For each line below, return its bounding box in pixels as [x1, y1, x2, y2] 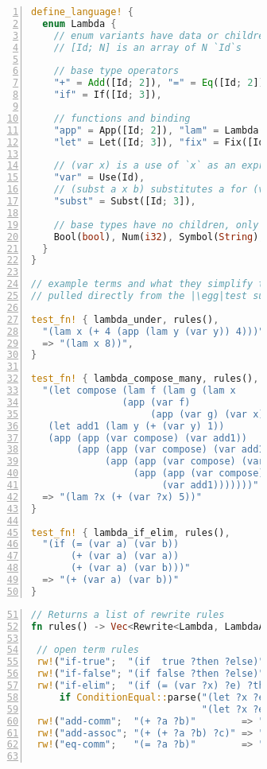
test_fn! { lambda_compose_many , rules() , [31, 373, 259, 385]
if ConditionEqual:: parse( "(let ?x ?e [59, 691, 265, 703]
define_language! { [31, 6, 133, 17]
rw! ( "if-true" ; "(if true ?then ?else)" [37, 656, 265, 668]
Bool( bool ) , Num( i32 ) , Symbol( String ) [53, 231, 259, 243]
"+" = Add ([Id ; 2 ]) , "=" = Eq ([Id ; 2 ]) [53, 77, 265, 89]
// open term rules [37, 644, 140, 656]
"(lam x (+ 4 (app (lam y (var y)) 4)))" [42, 325, 265, 337]
